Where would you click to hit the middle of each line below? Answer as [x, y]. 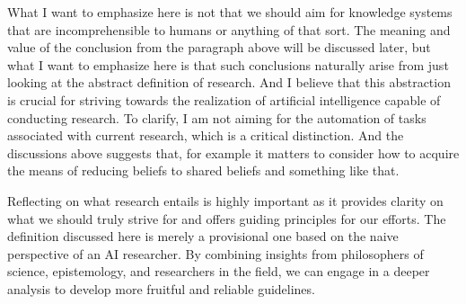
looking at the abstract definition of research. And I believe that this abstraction [229, 82]
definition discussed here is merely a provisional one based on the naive [203, 236]
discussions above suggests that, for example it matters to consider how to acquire [233, 152]
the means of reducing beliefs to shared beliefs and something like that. [203, 170]
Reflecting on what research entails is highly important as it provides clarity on [225, 200]
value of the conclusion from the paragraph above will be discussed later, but [219, 47]
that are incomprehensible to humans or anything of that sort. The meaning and [229, 29]
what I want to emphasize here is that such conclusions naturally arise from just [228, 64]
